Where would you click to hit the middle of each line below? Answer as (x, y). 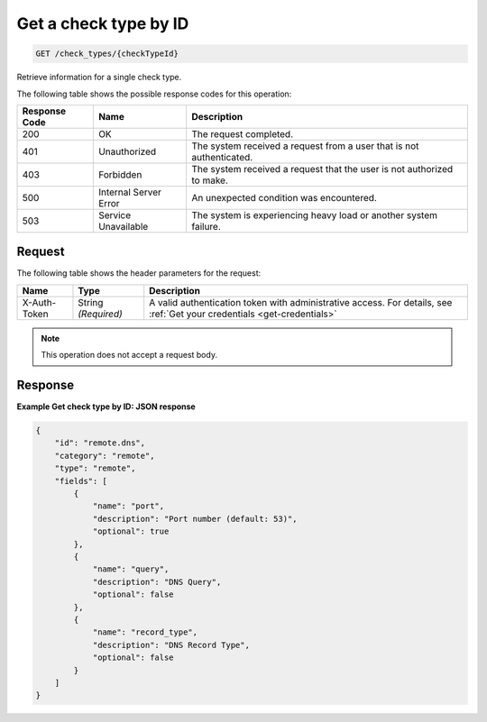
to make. (210, 180)
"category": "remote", (105, 456)
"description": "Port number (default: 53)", (195, 519)
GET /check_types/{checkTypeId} (107, 54)
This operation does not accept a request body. (129, 355)
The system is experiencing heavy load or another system (314, 215)
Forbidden (120, 174)
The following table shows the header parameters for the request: (139, 273)
